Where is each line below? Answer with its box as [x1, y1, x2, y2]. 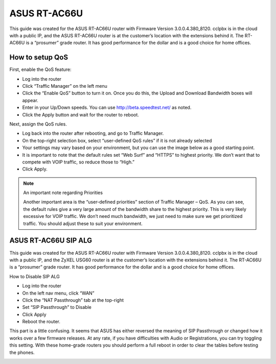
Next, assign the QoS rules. [9, 120, 67, 127]
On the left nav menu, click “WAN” [22, 290, 95, 296]
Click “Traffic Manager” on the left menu [22, 83, 107, 89]
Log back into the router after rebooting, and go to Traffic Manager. [22, 130, 164, 136]
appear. [22, 97, 38, 103]
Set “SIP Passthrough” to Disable [22, 304, 91, 310]
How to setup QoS [9, 53, 68, 62]
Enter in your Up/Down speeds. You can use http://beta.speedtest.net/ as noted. [22, 105, 192, 111]
